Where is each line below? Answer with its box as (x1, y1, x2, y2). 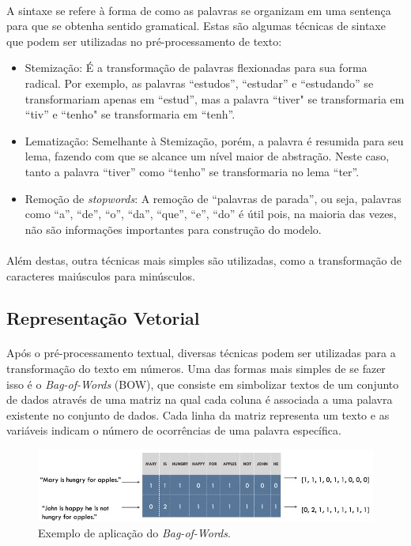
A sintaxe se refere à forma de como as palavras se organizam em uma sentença (6, 2, 391, 18)
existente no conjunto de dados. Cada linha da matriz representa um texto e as (6, 406, 390, 423)
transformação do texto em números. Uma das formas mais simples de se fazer (6, 360, 386, 377)
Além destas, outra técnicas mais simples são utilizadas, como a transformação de (6, 251, 402, 268)
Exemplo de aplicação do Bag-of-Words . (38, 525, 231, 541)
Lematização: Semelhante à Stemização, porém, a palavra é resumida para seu (25, 132, 404, 149)
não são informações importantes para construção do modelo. (25, 220, 322, 237)
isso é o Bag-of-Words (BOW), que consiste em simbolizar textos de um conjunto (6, 375, 399, 392)
